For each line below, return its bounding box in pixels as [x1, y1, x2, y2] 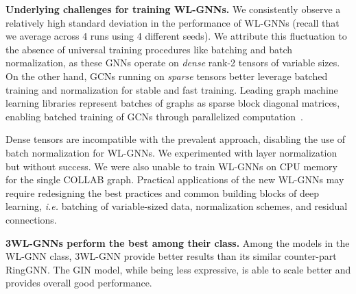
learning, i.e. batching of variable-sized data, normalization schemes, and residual [5, 199, 348, 213]
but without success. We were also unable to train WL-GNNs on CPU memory [5, 159, 337, 173]
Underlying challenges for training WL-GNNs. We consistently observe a [5, 2, 341, 16]
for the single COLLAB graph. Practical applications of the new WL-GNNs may [5, 172, 344, 187]
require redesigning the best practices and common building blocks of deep [5, 185, 320, 200]
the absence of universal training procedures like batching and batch [5, 42, 293, 56]
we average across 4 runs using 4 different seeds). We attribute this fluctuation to [5, 29, 347, 43]
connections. [5, 212, 57, 226]
